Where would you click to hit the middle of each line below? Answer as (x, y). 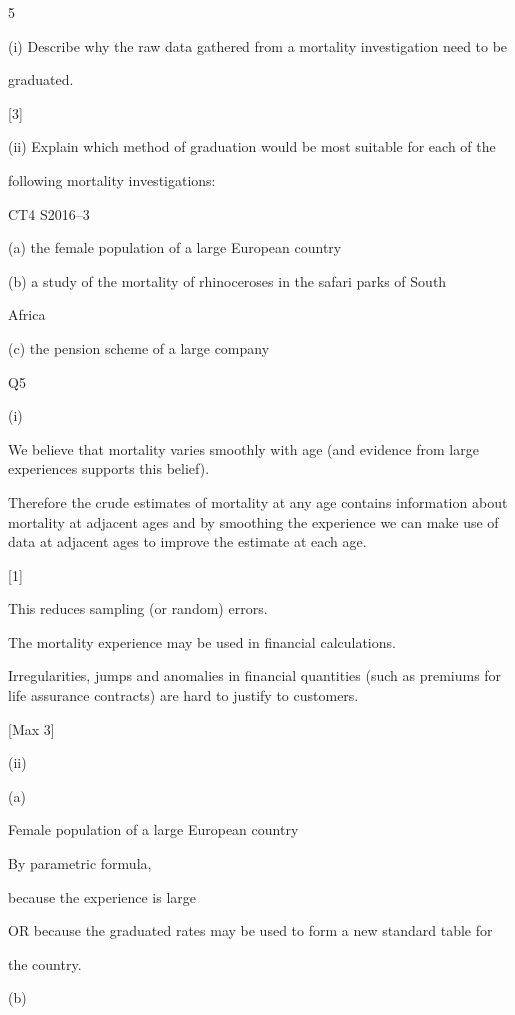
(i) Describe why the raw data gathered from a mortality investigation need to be (258, 45)
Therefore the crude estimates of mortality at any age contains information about (258, 501)
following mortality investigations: (112, 179)
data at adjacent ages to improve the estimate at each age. (187, 541)
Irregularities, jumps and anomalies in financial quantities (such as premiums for (255, 675)
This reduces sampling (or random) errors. (138, 608)
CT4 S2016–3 (49, 213)
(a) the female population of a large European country (175, 247)
